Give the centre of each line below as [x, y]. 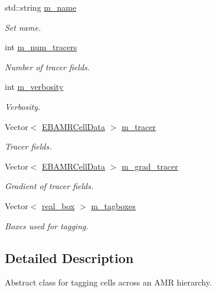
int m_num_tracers [41, 47]
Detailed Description [69, 257]
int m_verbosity [34, 87]
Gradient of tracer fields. [49, 186]
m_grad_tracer [150, 166]
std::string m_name [41, 7]
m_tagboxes [113, 205]
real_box [58, 205]
